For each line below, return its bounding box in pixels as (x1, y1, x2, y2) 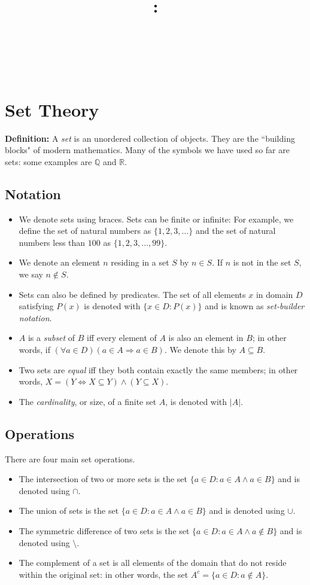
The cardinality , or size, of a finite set (19, 395, 157, 407)
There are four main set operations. (5, 452, 135, 465)
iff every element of (87, 331, 157, 344)
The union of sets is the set (19, 504, 119, 517)
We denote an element (19, 256, 101, 269)
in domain (256, 288, 293, 300)
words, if (19, 343, 51, 356)
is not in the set (233, 256, 291, 269)
